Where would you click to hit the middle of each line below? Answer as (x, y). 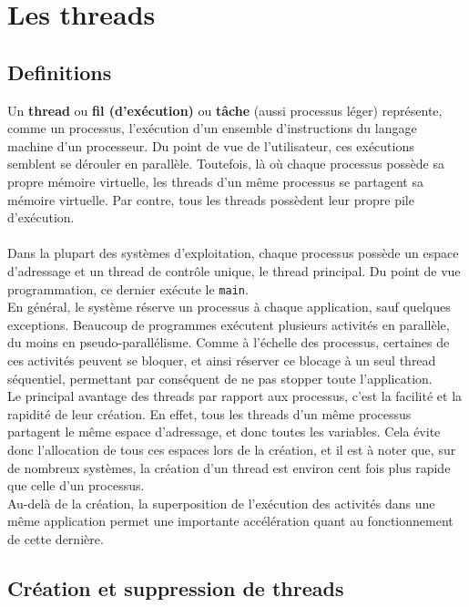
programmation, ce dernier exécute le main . (128, 288)
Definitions (60, 72)
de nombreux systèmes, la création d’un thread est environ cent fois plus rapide (229, 467)
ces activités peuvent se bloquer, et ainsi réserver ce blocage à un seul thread (222, 360)
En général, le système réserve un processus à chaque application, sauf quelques (229, 307)
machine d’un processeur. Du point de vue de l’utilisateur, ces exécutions (211, 145)
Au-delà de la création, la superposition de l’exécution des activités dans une (221, 503)
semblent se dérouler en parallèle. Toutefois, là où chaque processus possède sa (226, 164)
